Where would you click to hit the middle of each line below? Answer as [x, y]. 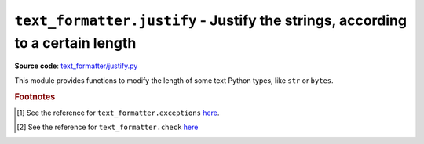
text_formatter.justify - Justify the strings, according [211, 20]
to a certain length [75, 43]
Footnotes [35, 96]
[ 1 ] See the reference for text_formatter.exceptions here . [118, 113]
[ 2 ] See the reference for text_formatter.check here [108, 127]
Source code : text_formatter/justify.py [76, 66]
